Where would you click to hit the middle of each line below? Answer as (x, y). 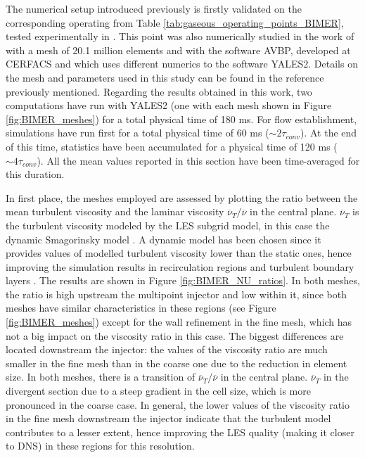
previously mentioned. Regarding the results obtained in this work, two (159, 91)
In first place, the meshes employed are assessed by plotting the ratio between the (182, 197)
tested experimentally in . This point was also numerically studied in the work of (180, 36)
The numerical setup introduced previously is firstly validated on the (154, 8)
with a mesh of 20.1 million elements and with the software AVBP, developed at (178, 50)
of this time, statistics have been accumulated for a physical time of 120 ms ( (172, 146)
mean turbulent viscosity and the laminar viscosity (115, 211)
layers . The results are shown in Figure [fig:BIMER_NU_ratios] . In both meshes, (183, 280)
